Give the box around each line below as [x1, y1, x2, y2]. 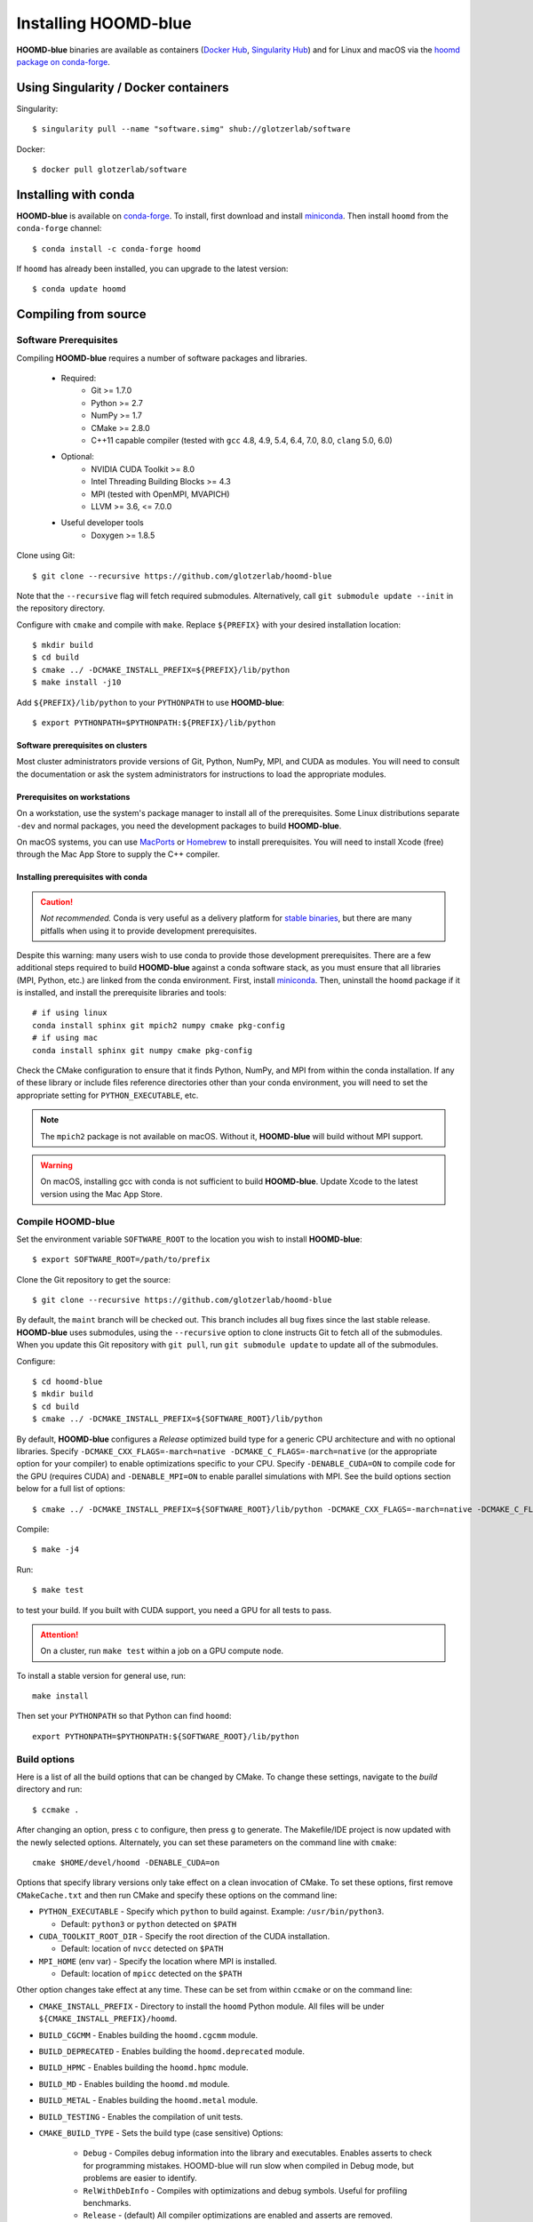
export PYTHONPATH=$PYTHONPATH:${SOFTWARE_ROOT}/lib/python [32, 1731, 299, 1741]
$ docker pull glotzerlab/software [32, 164, 187, 175]
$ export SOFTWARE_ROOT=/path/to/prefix [32, 1254, 211, 1265]
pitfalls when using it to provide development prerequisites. [40, 925, 258, 936]
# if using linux [32, 1008, 107, 1018]
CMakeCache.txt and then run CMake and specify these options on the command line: [16, 1890, 338, 1900]
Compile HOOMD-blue [16, 1215, 115, 1227]
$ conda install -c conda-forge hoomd [32, 244, 202, 253]
